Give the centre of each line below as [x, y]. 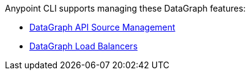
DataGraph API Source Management [102, 27]
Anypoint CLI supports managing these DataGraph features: [125, 8]
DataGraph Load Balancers [84, 46]
